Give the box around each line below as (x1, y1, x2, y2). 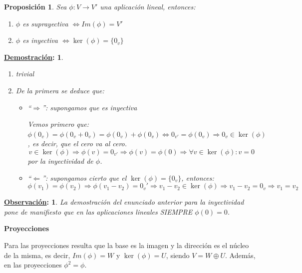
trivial (15, 68, 34, 79)
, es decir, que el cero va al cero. (27, 138, 127, 149)
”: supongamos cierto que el (42, 172, 127, 183)
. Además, (225, 250, 256, 260)
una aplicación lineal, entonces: (100, 1, 196, 11)
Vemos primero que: (27, 119, 89, 129)
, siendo (166, 250, 190, 260)
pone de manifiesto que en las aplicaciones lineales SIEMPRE (4, 206, 193, 217)
